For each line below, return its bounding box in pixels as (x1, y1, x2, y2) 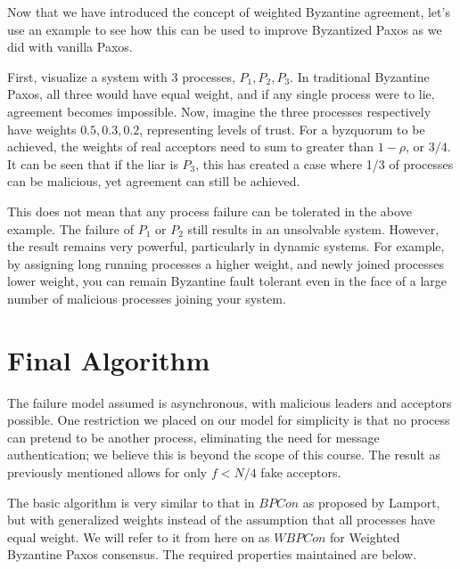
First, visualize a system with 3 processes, (7, 67, 235, 85)
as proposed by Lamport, (302, 492, 440, 511)
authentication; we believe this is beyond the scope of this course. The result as (7, 445, 440, 464)
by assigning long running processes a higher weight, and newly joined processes (7, 254, 444, 272)
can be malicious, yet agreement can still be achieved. (7, 172, 300, 191)
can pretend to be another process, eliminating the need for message (7, 427, 380, 446)
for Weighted (330, 527, 400, 546)
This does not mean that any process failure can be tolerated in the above (7, 201, 412, 220)
